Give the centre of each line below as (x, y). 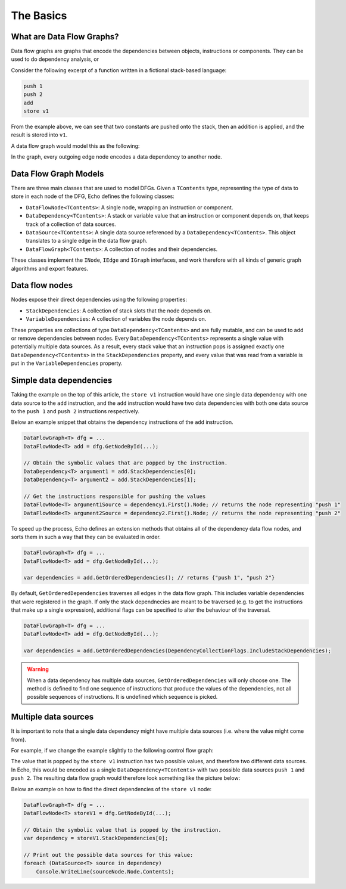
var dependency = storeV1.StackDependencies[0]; (96, 838)
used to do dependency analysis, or (55, 59)
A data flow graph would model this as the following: (75, 145)
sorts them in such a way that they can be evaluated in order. (86, 537)
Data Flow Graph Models (57, 174)
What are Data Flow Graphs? (65, 37)
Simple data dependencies (62, 381)
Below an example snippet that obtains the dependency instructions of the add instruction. (122, 422)
